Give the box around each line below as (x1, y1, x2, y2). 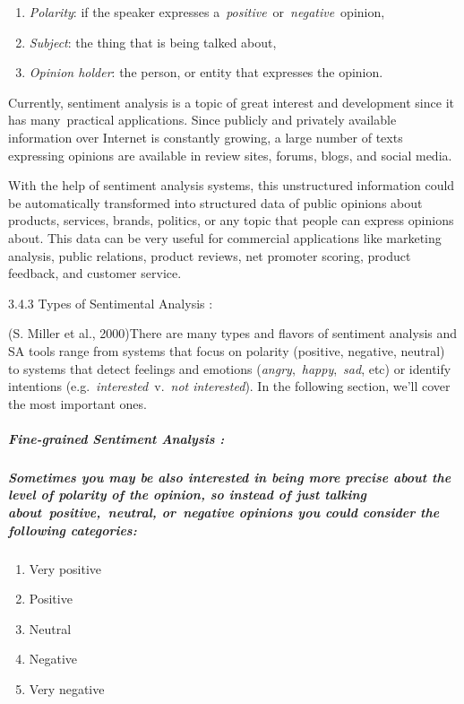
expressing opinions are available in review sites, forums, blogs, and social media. (8, 145, 452, 164)
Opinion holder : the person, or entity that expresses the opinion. (29, 63, 383, 82)
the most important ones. (8, 394, 147, 413)
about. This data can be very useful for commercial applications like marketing (8, 228, 442, 247)
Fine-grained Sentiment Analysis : (8, 429, 225, 448)
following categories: (8, 520, 137, 539)
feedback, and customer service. (8, 264, 182, 282)
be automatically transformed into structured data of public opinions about (8, 193, 423, 212)
